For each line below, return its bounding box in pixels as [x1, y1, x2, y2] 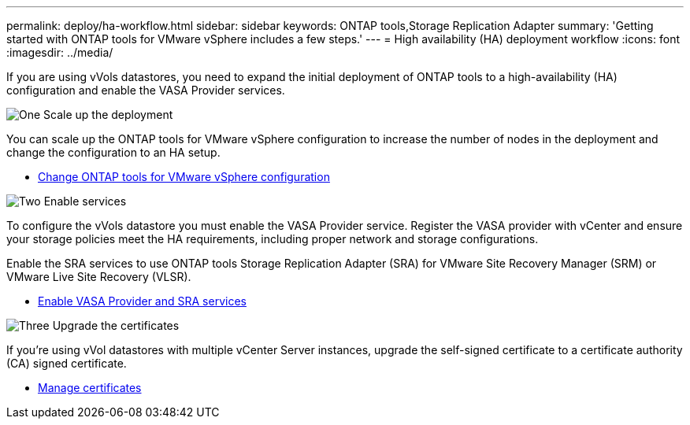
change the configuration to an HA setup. [6, 146, 221, 159]
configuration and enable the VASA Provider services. [6, 83, 285, 97]
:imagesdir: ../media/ [6, 46, 113, 59]
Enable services [43, 194, 127, 208]
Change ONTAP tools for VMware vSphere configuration [38, 170, 330, 183]
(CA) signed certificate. [6, 357, 127, 370]
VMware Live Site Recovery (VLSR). [6, 270, 191, 283]
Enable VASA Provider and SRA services [38, 294, 247, 308]
